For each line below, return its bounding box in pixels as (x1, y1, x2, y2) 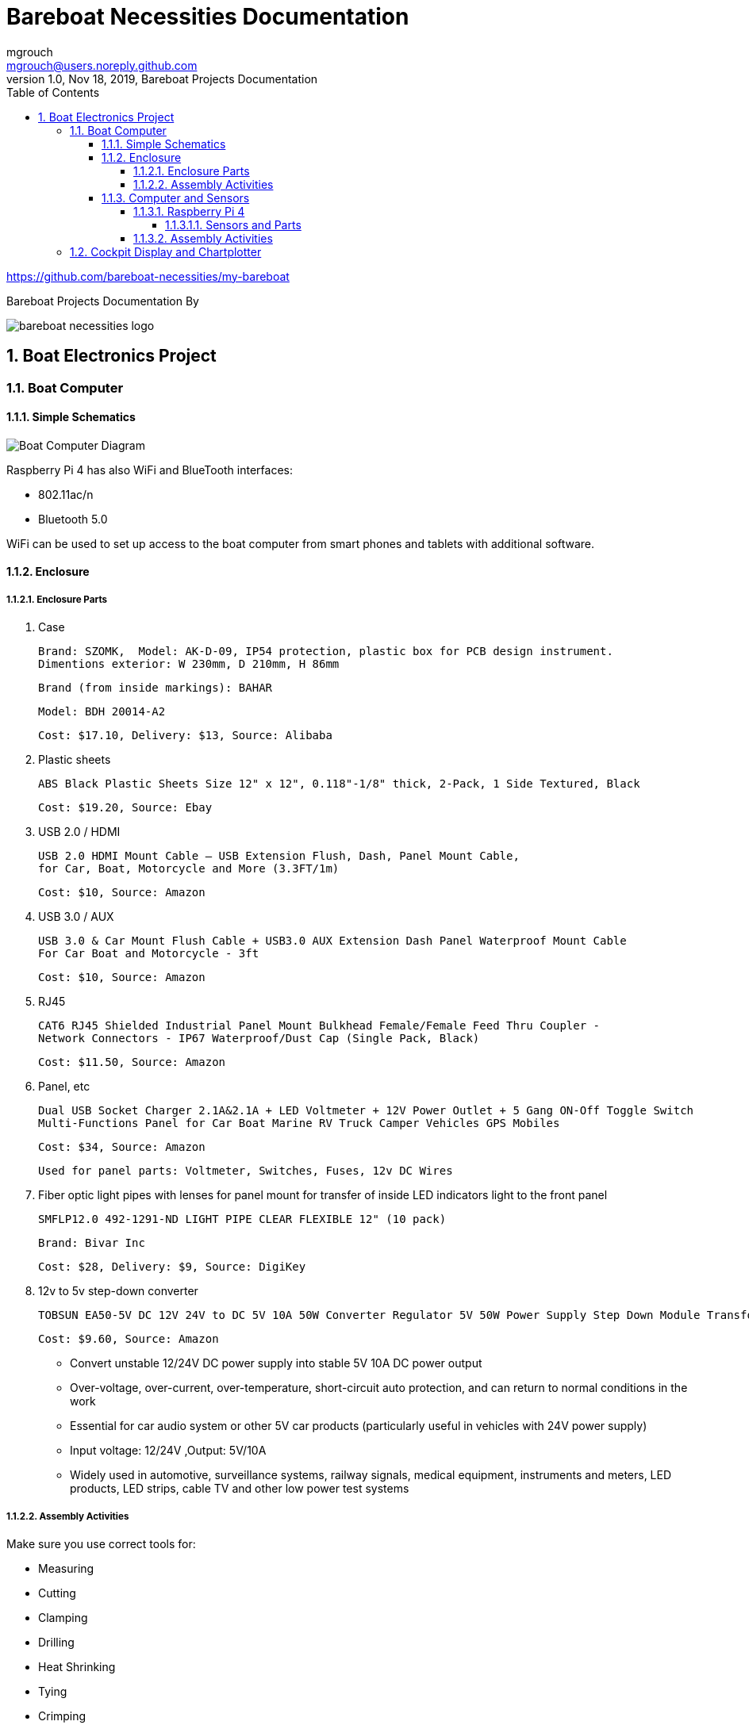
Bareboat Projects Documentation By (6, 293, 199, 308)
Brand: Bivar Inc (38, 1236, 145, 1250)
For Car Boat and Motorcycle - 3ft (38, 947, 259, 960)
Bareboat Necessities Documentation (6, 3, 409, 30)
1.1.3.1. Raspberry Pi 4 (133, 204, 245, 218)
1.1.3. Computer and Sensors (102, 190, 250, 205)
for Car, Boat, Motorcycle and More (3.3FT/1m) (38, 862, 340, 876)
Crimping (38, 1708, 86, 1723)
